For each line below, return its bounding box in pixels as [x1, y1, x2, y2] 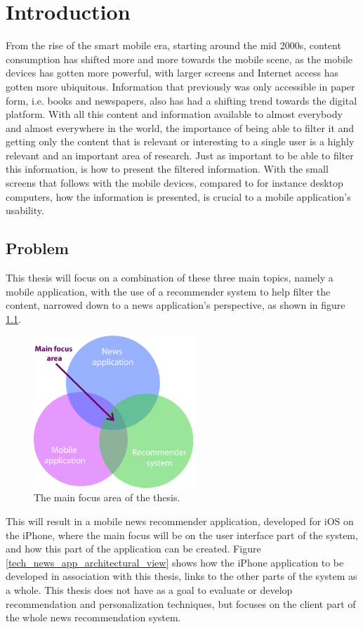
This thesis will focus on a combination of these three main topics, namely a [6, 270, 334, 285]
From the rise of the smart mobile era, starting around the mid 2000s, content [6, 38, 341, 53]
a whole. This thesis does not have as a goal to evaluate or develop [6, 582, 293, 597]
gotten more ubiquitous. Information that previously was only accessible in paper [6, 79, 355, 93]
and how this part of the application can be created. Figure [6, 541, 261, 556]
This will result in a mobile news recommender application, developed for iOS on [6, 513, 354, 528]
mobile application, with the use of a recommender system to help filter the [6, 284, 331, 298]
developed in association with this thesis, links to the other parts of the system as [6, 569, 357, 583]
